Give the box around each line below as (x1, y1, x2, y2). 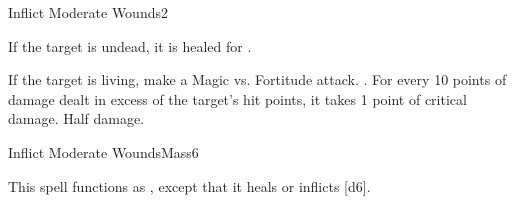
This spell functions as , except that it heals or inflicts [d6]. (8, 175, 371, 196)
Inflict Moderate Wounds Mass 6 (8, 141, 199, 162)
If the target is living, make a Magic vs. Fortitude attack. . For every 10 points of (8, 69, 507, 90)
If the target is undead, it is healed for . (8, 35, 252, 56)
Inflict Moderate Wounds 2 (8, 2, 168, 22)
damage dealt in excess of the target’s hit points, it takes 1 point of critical (8, 88, 467, 109)
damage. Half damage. (8, 108, 145, 129)
